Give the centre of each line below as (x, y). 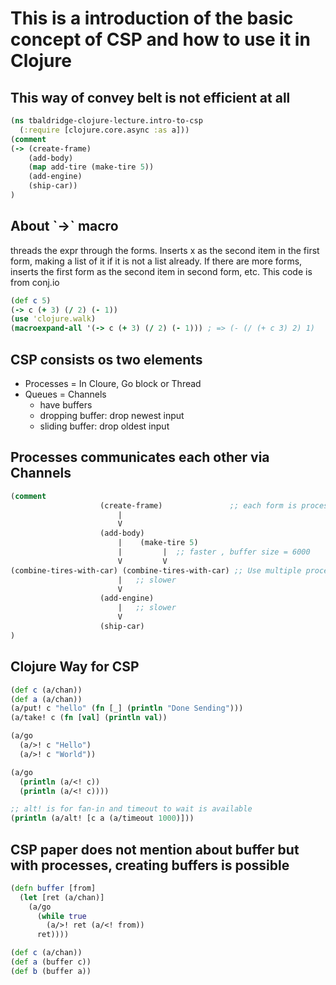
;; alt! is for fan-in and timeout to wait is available (131, 809)
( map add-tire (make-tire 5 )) (91, 167)
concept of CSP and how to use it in (160, 39)
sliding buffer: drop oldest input (104, 426)
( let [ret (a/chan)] (62, 897)
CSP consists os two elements (106, 359)
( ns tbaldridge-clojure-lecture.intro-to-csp (106, 121)
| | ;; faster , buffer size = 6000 (214, 552)
